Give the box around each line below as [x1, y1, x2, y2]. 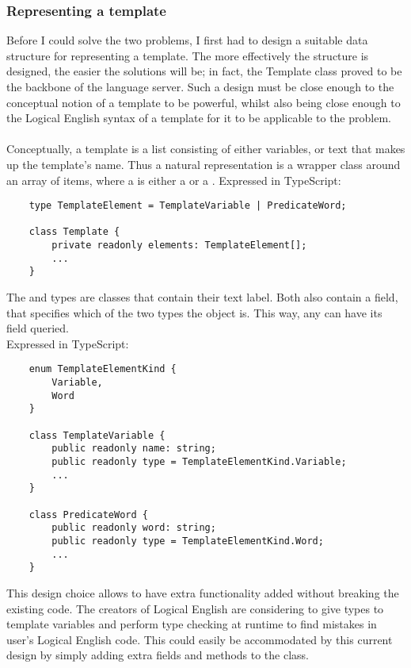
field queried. [6, 320, 70, 336]
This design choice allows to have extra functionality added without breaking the [6, 584, 399, 601]
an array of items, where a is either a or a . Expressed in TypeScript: [6, 171, 341, 188]
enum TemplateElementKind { [29, 363, 177, 375]
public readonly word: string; [51, 522, 216, 534]
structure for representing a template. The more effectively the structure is [6, 47, 369, 63]
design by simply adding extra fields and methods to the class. [6, 647, 310, 663]
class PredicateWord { [29, 509, 148, 520]
